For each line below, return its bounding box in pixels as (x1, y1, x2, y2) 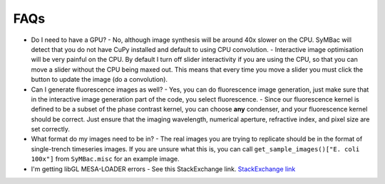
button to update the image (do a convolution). (31, 75, 168, 84)
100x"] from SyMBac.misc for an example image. (31, 155, 180, 163)
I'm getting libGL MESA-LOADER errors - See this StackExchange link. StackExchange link (31, 164, 296, 173)
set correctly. (31, 125, 71, 134)
